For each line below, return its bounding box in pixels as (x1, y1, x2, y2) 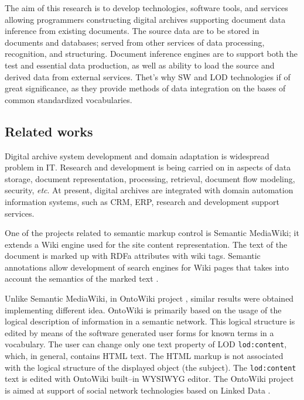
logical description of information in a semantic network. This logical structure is (5, 315, 295, 327)
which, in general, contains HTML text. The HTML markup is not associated (5, 350, 283, 362)
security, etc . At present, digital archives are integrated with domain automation (5, 184, 293, 196)
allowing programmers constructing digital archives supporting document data (5, 13, 286, 25)
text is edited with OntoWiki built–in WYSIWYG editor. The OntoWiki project (5, 372, 294, 385)
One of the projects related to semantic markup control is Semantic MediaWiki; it (5, 227, 299, 239)
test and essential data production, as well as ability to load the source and (5, 59, 275, 71)
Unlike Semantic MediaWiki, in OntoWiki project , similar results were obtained (5, 292, 294, 305)
